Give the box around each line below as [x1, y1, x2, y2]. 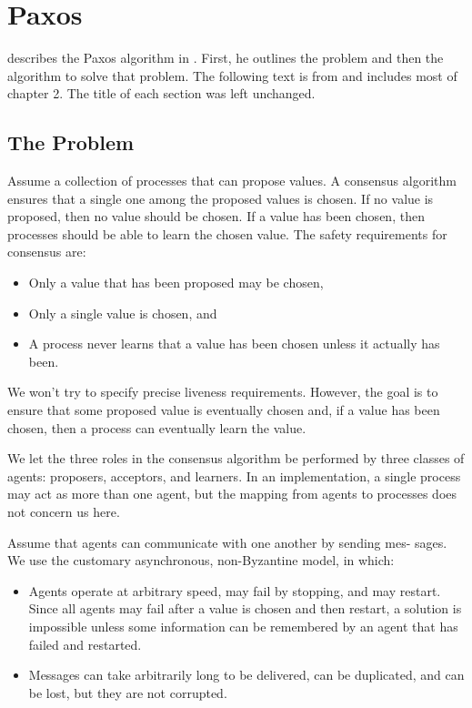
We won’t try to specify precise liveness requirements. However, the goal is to [7, 382, 438, 401]
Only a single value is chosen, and [28, 303, 217, 322]
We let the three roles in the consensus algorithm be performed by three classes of [7, 449, 465, 468]
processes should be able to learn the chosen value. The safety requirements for [7, 224, 447, 243]
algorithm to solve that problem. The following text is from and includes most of [7, 66, 457, 85]
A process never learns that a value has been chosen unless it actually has [28, 334, 440, 353]
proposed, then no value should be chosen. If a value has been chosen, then [7, 207, 425, 226]
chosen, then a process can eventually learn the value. [7, 418, 306, 437]
